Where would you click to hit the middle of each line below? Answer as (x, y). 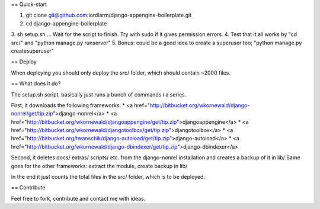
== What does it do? (36, 83)
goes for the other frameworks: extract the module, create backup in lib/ (99, 166)
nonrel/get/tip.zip (32, 114)
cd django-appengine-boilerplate (66, 23)
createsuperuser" (33, 51)
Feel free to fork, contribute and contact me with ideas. (78, 198)
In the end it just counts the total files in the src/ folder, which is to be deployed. (108, 177)
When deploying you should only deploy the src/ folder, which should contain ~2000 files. (121, 73)
